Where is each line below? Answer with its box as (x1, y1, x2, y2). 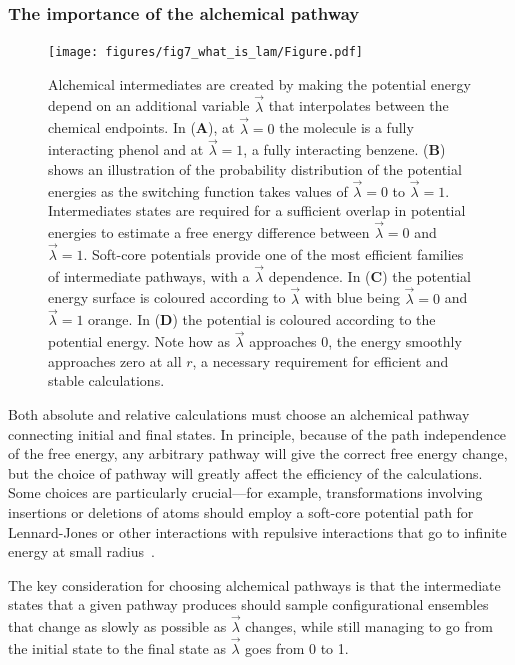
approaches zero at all (48, 350, 182, 371)
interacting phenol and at (48, 139, 204, 160)
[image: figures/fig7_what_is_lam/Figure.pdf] (48, 45, 363, 60)
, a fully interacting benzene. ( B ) (243, 139, 446, 160)
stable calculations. (48, 370, 165, 391)
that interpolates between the (268, 95, 449, 116)
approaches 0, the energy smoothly (249, 331, 462, 352)
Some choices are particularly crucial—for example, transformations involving (8, 482, 483, 503)
